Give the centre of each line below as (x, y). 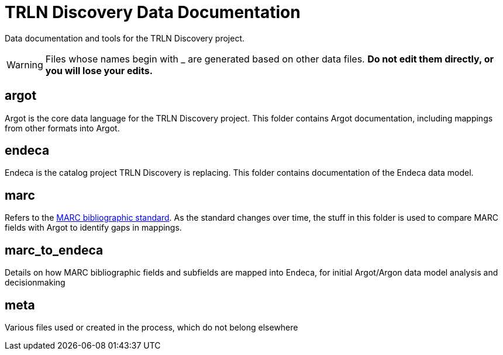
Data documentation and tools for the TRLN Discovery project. (125, 38)
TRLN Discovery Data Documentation (153, 12)
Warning (25, 65)
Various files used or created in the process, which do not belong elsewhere (151, 327)
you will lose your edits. (99, 70)
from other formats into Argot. (62, 128)
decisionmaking (35, 283)
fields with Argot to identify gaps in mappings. (93, 228)
